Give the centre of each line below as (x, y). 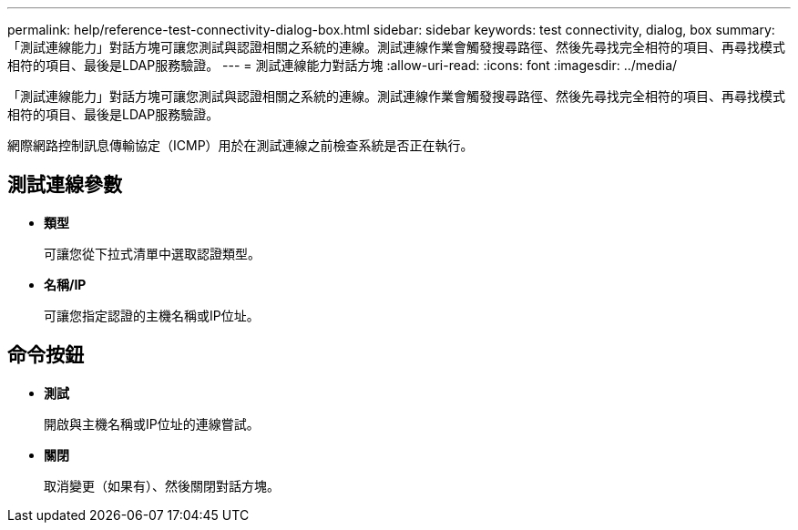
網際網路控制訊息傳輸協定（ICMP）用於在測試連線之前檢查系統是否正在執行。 (240, 145)
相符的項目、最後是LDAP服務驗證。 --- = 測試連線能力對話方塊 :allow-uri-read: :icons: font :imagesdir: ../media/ (343, 65)
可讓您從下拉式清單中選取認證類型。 (152, 253)
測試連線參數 (65, 185)
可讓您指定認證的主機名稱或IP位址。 (152, 315)
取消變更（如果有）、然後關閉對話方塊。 (162, 485)
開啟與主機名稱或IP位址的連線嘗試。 (152, 423)
